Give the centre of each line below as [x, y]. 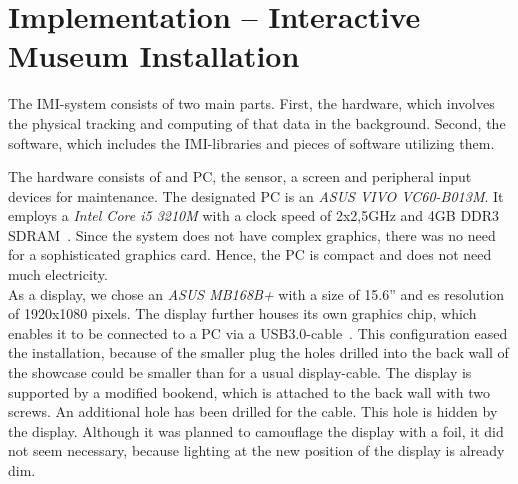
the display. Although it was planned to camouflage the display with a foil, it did [256, 430]
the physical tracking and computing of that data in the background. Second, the [257, 122]
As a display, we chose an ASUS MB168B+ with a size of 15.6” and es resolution [256, 293]
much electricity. [58, 274]
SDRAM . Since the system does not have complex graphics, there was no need [252, 234]
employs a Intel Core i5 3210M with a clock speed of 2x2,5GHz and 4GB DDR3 [254, 215]
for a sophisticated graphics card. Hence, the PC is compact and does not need [250, 254]
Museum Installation [154, 55]
